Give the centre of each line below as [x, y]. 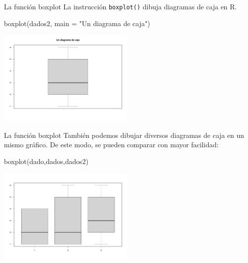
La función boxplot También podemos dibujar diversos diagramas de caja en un [124, 135]
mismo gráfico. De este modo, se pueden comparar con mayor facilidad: [111, 145]
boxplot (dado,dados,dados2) [46, 161]
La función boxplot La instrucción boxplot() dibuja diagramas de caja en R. [121, 6]
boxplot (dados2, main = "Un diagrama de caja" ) [77, 23]
